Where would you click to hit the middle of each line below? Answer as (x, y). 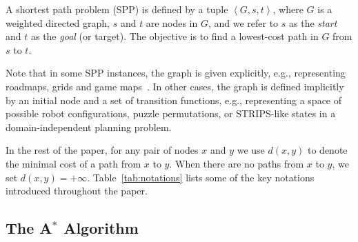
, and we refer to (243, 22)
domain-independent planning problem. (89, 127)
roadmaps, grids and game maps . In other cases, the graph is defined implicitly (175, 86)
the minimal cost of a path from (73, 163)
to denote (327, 150)
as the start (313, 22)
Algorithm (101, 228)
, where (288, 9)
